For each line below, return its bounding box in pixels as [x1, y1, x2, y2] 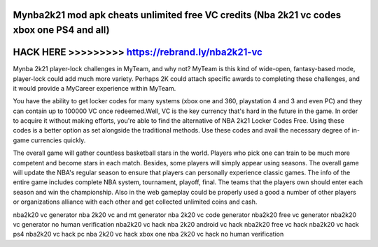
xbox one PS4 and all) [13, 24, 110, 36]
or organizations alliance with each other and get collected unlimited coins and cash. [13, 197, 258, 206]
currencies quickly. [30, 136, 86, 144]
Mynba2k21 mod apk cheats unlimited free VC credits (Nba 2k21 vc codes [13, 9, 342, 21]
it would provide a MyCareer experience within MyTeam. [13, 84, 176, 92]
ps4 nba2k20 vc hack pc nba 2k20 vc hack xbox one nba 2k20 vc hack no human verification [13, 230, 284, 239]
